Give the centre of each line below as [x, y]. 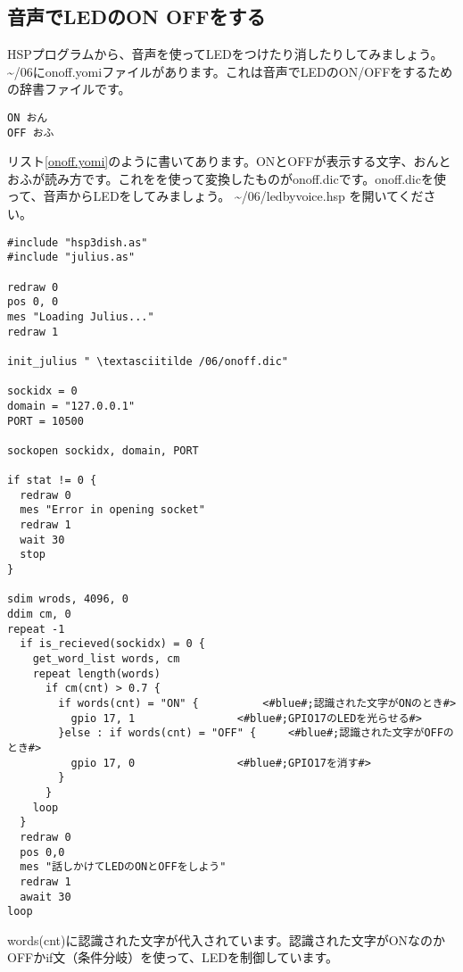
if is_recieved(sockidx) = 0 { [112, 644]
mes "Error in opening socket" [112, 510]
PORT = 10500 [45, 421]
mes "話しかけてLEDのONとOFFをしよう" [123, 867]
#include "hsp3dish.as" [78, 242]
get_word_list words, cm [106, 659]
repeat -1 [36, 629]
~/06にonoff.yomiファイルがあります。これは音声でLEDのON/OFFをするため [230, 71]
